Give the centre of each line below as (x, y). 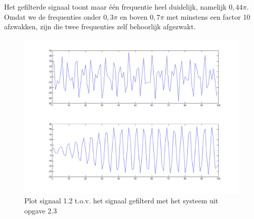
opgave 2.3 (41, 210)
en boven (134, 16)
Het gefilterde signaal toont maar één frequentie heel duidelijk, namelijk (115, 7)
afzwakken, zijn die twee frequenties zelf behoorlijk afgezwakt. (100, 26)
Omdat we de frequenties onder (53, 16)
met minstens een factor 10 (208, 16)
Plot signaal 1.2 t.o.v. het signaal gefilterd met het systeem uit (121, 201)
